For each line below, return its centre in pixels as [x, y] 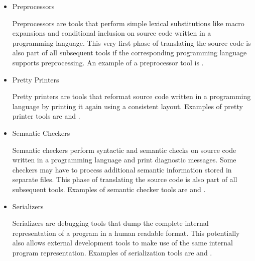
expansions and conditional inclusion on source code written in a [112, 33]
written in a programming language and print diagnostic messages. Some [124, 160]
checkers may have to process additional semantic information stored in [122, 169]
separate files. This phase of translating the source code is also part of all [125, 179]
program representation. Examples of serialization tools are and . [112, 252]
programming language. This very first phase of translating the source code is [132, 42]
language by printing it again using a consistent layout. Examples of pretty [127, 106]
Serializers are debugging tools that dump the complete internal [110, 223]
